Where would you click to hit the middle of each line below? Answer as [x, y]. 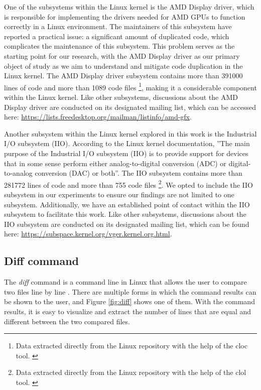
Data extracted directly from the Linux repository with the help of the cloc [132, 346]
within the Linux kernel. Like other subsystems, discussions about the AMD [121, 97]
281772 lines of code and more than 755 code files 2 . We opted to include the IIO [129, 184]
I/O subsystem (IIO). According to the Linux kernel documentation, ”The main [127, 143]
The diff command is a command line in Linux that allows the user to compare [125, 282]
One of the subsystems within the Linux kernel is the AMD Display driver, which [129, 7]
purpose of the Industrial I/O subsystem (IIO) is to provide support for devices [126, 153]
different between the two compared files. [67, 321]
